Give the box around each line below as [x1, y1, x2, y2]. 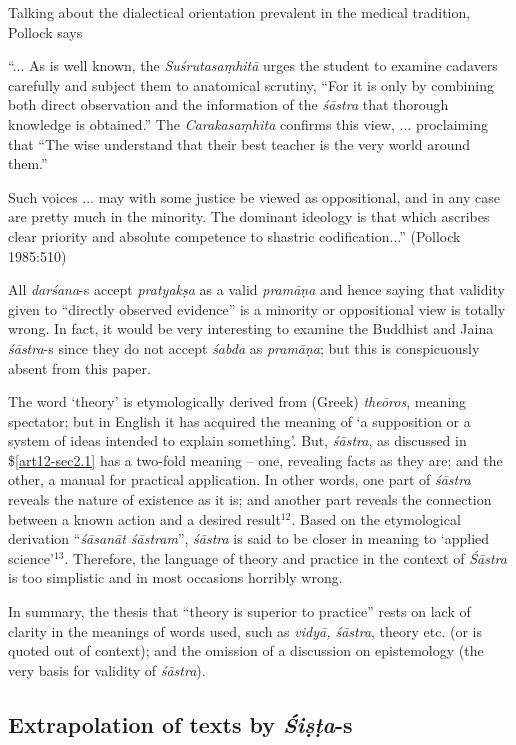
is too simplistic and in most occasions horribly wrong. [8, 567, 343, 588]
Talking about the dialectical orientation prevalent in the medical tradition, [8, 2, 471, 22]
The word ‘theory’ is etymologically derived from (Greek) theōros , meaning [8, 391, 467, 412]
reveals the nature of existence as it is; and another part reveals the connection [8, 489, 492, 510]
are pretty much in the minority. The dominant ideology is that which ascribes [8, 206, 490, 227]
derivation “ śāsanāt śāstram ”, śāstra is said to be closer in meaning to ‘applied [8, 528, 490, 549]
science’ [8, 547, 54, 568]
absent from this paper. [8, 357, 151, 378]
